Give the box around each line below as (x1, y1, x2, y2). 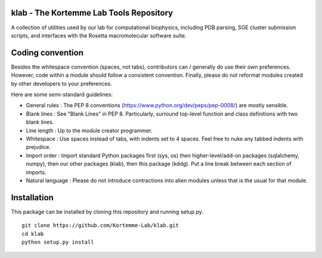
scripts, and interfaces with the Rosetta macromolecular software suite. (11, 32, 187, 39)
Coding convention (11, 48, 83, 58)
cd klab (21, 230, 44, 237)
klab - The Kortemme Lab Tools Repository (11, 8, 173, 18)
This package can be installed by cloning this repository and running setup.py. (11, 208, 204, 215)
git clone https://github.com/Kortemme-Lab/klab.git (21, 222, 179, 229)
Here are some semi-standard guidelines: (11, 91, 113, 98)
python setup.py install (21, 238, 94, 245)
